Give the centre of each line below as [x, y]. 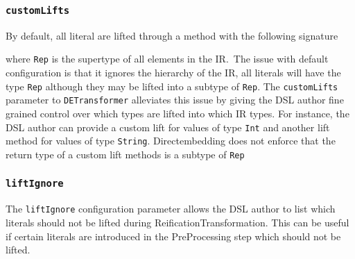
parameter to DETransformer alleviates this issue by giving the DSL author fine [175, 100]
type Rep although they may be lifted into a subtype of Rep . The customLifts [172, 86]
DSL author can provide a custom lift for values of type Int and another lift [168, 127]
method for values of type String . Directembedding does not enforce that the [171, 141]
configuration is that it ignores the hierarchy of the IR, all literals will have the [173, 73]
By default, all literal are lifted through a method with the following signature [172, 35]
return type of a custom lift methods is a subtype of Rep [125, 154]
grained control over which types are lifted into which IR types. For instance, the [177, 113]
